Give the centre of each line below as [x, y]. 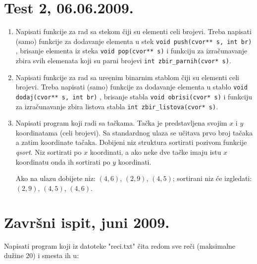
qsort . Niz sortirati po [49, 152]
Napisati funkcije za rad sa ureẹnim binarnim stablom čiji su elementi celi [127, 77]
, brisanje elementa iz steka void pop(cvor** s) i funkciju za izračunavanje [131, 51]
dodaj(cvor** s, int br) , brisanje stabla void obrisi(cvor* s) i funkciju [134, 96]
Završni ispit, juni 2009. [87, 222]
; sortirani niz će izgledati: [212, 178]
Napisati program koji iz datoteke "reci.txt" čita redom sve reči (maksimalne [120, 245]
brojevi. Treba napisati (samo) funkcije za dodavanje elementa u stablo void [131, 87]
